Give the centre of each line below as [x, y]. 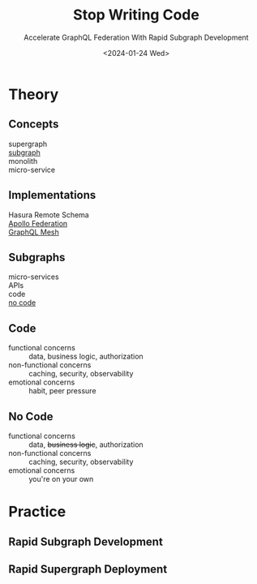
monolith [23, 161]
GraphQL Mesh [34, 232]
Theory [34, 94]
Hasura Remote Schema [49, 215]
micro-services [34, 277]
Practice [37, 512]
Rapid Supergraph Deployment [88, 569]
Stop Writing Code [136, 15]
